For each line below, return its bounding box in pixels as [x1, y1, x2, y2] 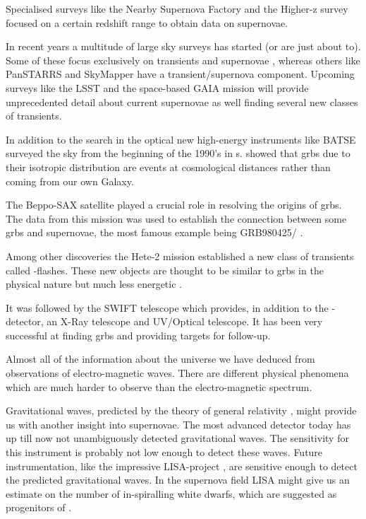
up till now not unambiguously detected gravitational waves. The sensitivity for [6, 431, 349, 445]
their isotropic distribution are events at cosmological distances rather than [6, 159, 331, 174]
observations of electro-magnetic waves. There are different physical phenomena [6, 366, 349, 380]
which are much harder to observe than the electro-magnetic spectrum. [6, 379, 312, 394]
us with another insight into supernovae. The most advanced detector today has [6, 416, 351, 431]
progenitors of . [6, 500, 72, 515]
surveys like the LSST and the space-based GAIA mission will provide [6, 80, 309, 95]
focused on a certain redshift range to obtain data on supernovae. [6, 15, 288, 30]
